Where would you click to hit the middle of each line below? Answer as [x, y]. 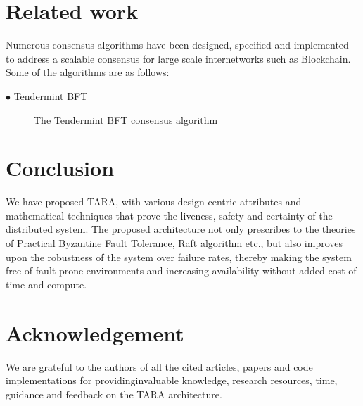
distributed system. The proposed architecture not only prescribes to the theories [181, 229]
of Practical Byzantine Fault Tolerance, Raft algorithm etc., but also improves [174, 243]
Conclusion [60, 168]
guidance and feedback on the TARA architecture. [114, 394]
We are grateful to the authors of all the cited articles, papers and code [159, 366]
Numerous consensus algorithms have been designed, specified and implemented [177, 45]
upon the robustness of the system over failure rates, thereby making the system [179, 256]
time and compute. [46, 284]
